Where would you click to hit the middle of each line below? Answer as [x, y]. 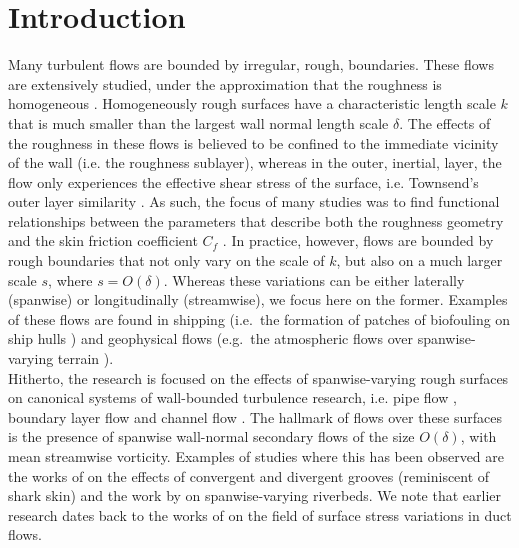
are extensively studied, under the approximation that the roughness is [225, 83]
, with [478, 436]
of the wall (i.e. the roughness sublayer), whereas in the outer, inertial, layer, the [255, 162]
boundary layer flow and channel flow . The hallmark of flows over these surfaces [255, 416]
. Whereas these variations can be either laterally [314, 279]
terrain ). [85, 358]
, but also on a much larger [419, 260]
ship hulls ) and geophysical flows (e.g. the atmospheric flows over [210, 338]
